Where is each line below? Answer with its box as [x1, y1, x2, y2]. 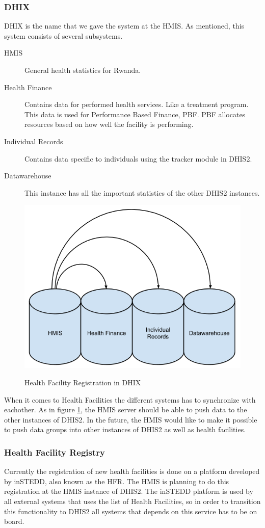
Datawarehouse [4, 170, 51, 181]
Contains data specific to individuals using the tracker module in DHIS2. [24, 153, 252, 164]
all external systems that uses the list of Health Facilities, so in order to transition [4, 496, 261, 507]
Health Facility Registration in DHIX [24, 377, 141, 388]
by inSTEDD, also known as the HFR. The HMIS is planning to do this [4, 476, 229, 486]
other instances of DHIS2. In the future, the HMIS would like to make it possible [4, 414, 257, 425]
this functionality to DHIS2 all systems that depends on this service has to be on [4, 506, 257, 516]
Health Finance [4, 82, 52, 92]
